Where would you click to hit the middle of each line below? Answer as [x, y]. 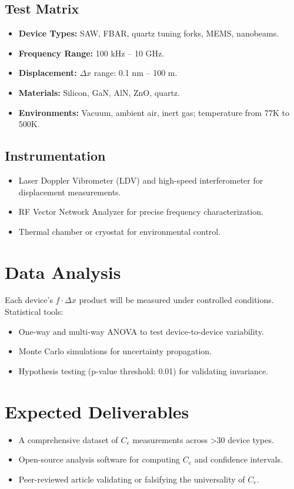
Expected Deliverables [97, 411]
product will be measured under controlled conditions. [176, 300]
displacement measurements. [70, 192]
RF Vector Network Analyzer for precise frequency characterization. [141, 212]
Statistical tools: [34, 312]
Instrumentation [55, 156]
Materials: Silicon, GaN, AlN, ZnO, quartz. [99, 92]
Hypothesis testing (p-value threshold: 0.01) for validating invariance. [143, 370]
